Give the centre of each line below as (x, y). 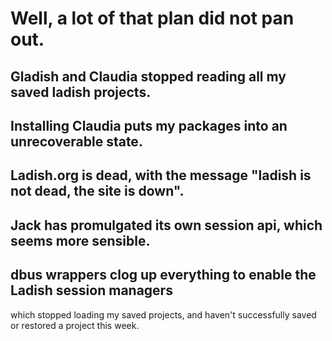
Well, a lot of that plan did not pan (152, 18)
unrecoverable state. (76, 141)
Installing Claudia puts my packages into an (149, 125)
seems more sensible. (80, 240)
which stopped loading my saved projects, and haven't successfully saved (163, 314)
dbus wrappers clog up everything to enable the (163, 275)
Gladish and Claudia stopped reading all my (148, 76)
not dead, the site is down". (97, 191)
